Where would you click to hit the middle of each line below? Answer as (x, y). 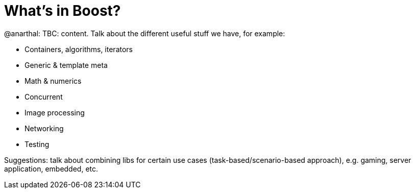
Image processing (55, 112)
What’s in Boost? (63, 11)
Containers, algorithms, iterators (79, 49)
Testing (37, 144)
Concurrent (44, 96)
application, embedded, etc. (51, 168)
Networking (44, 128)
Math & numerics (53, 81)
